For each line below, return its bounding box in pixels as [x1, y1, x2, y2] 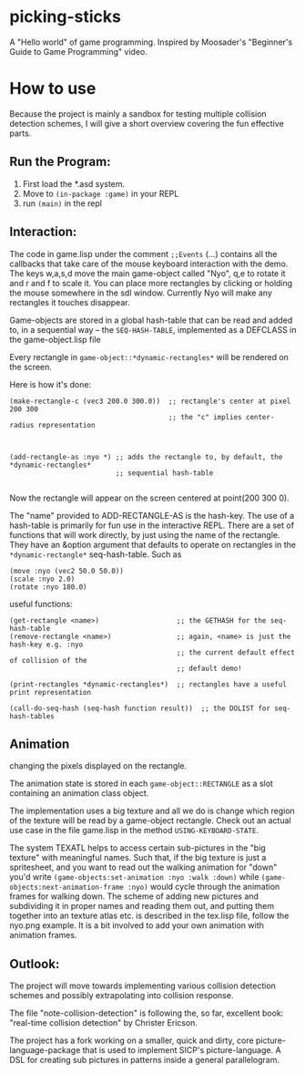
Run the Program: [9, 154, 111, 170]
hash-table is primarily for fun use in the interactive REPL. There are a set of [9, 520, 294, 531]
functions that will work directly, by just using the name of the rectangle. [9, 529, 280, 540]
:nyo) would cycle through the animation [127, 882, 280, 893]
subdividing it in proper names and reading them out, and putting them [9, 901, 275, 912]
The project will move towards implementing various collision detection [9, 980, 276, 991]
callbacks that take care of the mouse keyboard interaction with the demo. [9, 258, 289, 269]
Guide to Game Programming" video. [9, 46, 147, 57]
